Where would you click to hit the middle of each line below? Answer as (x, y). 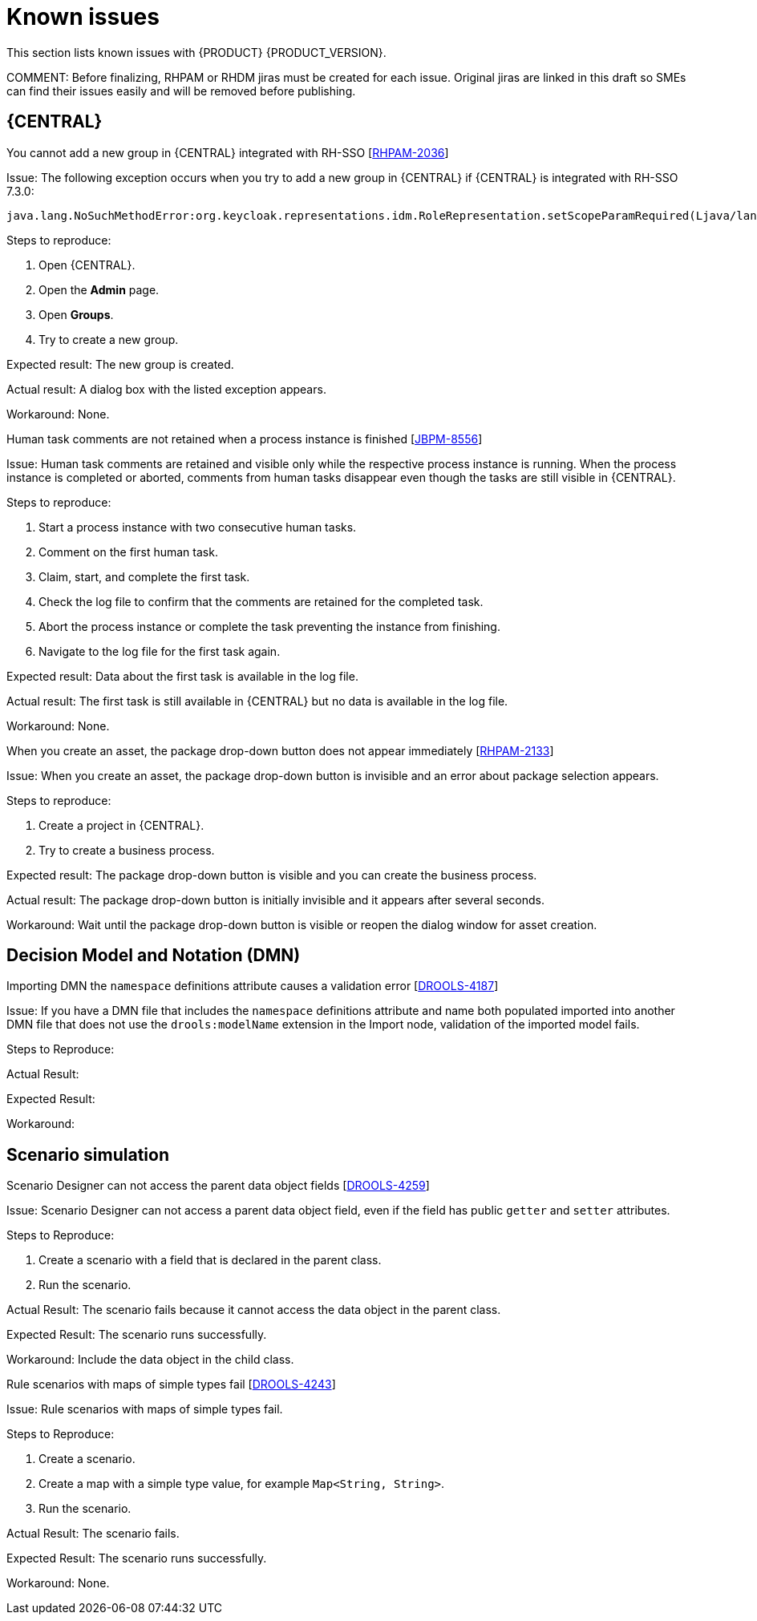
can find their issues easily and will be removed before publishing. (181, 91)
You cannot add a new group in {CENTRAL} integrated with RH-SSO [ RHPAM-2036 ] (228, 152)
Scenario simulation (88, 1154)
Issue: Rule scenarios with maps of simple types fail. (145, 1409)
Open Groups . (76, 314)
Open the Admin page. (99, 289)
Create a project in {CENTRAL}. (121, 825)
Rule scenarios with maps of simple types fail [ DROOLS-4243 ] (171, 1385)
